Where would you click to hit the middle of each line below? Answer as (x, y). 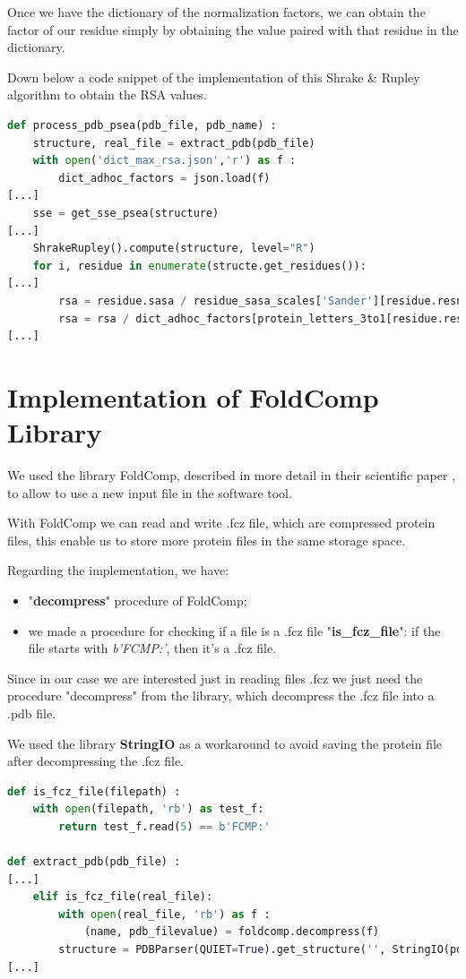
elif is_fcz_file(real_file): (123, 897)
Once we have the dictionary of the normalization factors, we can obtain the (216, 12)
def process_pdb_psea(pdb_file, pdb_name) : (142, 125)
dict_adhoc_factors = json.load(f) (164, 178)
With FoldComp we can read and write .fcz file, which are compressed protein (221, 523)
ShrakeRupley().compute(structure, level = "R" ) (174, 249)
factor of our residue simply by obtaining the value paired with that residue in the (233, 29)
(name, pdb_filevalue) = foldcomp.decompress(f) (232, 932)
